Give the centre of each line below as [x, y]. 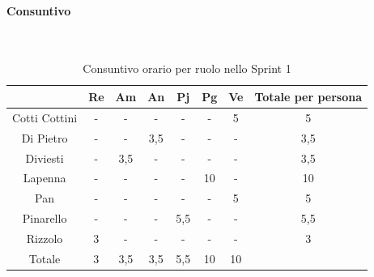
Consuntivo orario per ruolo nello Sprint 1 [187, 68]
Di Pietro [45, 137]
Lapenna [45, 178]
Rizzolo [45, 238]
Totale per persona [308, 96]
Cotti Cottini [45, 117]
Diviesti [45, 158]
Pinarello [45, 218]
